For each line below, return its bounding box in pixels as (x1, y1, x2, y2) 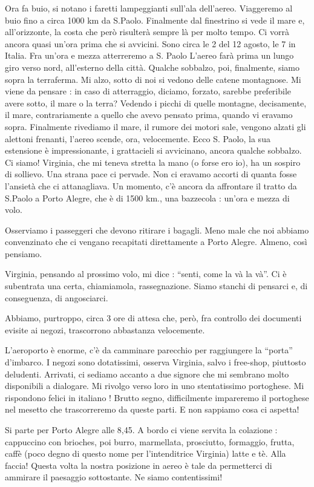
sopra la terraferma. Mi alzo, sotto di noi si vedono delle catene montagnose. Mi (5, 73, 301, 85)
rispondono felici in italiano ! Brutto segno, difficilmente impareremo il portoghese (5, 391, 309, 404)
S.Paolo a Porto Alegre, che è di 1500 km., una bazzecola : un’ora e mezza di (5, 191, 290, 204)
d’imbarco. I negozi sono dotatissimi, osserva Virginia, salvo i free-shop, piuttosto (5, 356, 306, 368)
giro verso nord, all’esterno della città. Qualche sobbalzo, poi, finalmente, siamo (5, 60, 299, 73)
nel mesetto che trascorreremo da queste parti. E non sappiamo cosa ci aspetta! (5, 403, 299, 416)
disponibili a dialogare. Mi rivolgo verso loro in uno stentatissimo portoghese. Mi (5, 379, 304, 392)
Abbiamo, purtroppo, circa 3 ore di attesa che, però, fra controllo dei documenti (5, 312, 302, 324)
